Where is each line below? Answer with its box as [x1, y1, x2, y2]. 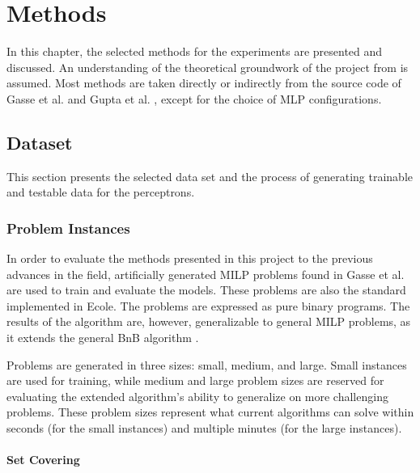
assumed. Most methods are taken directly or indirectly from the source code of [6, 74, 401, 91]
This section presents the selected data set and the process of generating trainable [6, 167, 413, 184]
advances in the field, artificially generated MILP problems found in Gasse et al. [6, 265, 405, 282]
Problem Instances [6, 217, 130, 238]
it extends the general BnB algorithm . [6, 329, 199, 346]
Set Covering [6, 451, 80, 468]
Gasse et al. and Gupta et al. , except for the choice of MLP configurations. [6, 90, 382, 107]
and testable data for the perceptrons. [6, 184, 195, 201]
